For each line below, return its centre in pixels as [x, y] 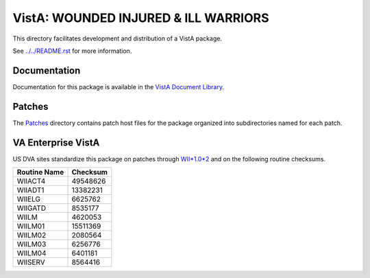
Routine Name [40, 172]
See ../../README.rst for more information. [72, 51]
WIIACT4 [31, 181]
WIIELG [29, 199]
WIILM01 [31, 227]
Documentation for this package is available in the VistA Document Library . [119, 86]
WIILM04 [32, 253]
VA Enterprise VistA [56, 142]
